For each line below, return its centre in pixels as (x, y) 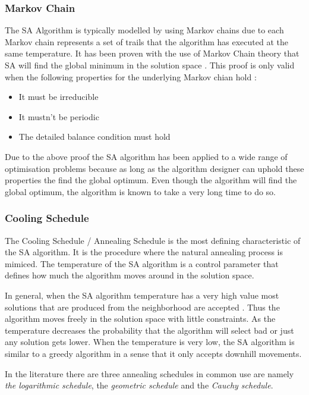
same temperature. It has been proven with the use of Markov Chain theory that (152, 53)
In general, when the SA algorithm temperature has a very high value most (142, 295)
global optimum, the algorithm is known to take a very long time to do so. (140, 191)
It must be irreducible (59, 97)
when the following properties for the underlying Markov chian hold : (131, 76)
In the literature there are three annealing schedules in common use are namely (149, 373)
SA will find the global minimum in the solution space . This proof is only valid (150, 65)
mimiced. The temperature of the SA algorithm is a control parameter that (142, 263)
